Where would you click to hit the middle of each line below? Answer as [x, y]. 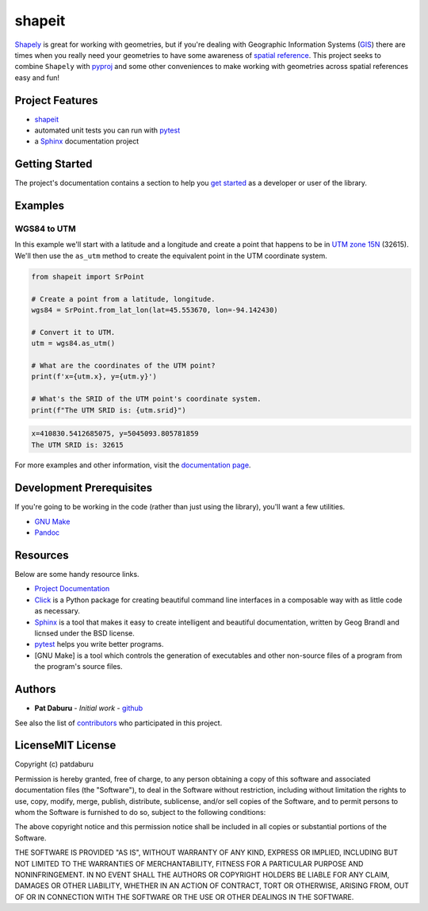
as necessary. [57, 611]
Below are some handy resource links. [77, 575]
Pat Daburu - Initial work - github [89, 708]
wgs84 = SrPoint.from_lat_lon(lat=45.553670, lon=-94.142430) [155, 310]
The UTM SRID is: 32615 [78, 445]
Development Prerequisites [84, 488]
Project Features [56, 100]
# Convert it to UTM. [73, 332]
